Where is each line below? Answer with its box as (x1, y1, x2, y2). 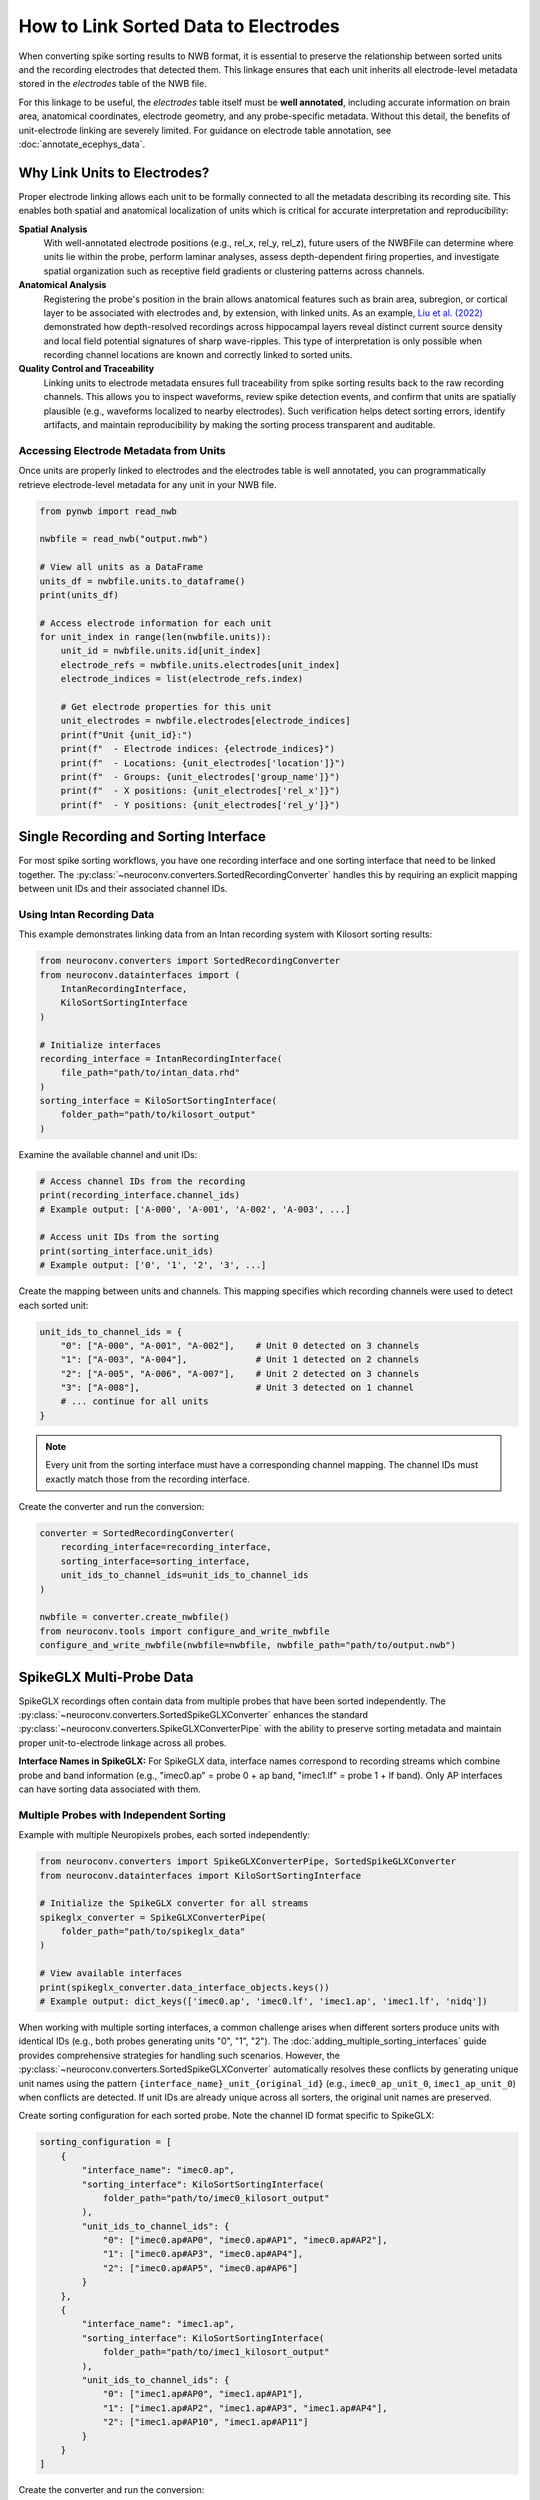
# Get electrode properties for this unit (60, 701, 272, 713)
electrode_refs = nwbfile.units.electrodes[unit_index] (60, 659, 341, 670)
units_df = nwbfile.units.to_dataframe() (39, 575, 246, 587)
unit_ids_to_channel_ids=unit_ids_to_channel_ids (60, 1570, 309, 1581)
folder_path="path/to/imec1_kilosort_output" (102, 2346, 330, 2358)
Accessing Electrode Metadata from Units (18, 443, 226, 457)
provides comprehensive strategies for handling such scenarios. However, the (18, 2049, 340, 2061)
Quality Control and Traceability (18, 363, 155, 375)
